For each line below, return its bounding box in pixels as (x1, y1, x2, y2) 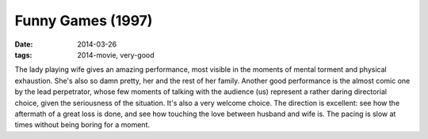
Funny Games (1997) (14, 12, 153, 29)
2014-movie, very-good (77, 50, 155, 59)
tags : (14, 50, 32, 59)
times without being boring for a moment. (14, 120, 151, 130)
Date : (14, 39, 33, 49)
